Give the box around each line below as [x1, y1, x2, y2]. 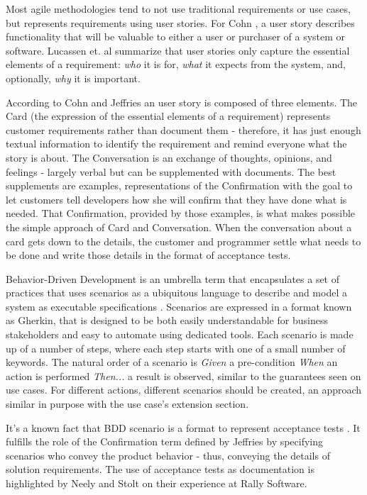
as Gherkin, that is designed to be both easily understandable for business [6, 313, 328, 328]
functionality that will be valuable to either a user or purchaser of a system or [6, 29, 346, 44]
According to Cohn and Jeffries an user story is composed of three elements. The [6, 94, 358, 109]
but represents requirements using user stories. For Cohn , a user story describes [6, 15, 355, 30]
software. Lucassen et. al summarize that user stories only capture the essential [6, 43, 350, 57]
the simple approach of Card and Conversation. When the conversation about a [6, 219, 352, 234]
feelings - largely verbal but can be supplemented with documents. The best [6, 164, 336, 179]
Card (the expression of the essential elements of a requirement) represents [6, 109, 331, 123]
